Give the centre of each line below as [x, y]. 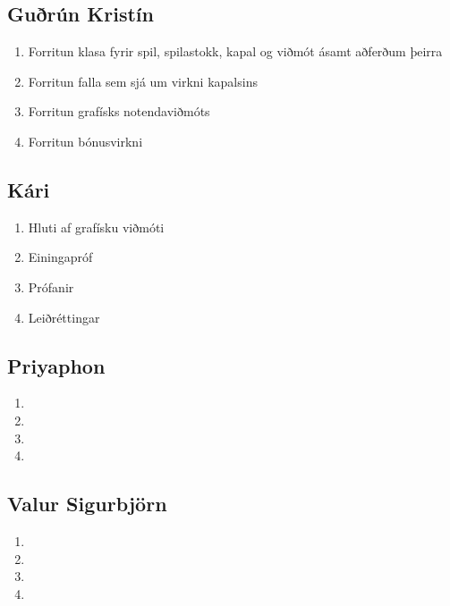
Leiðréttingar [64, 317]
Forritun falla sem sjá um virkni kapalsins [143, 81]
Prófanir [51, 286]
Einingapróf [60, 257]
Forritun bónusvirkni [85, 141]
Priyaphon [56, 365]
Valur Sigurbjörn [87, 504]
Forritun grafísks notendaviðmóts [119, 111]
